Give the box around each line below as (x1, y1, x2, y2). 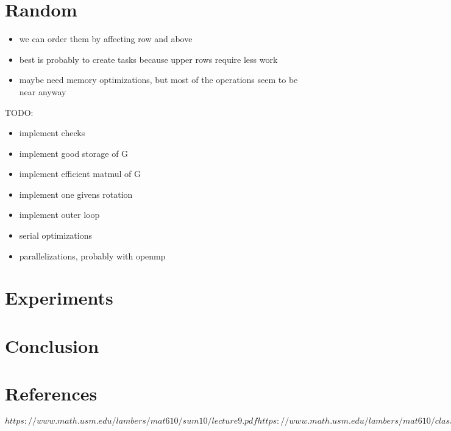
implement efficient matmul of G (19, 167, 141, 180)
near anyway (19, 85, 66, 98)
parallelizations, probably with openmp (19, 249, 166, 262)
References (5, 381, 98, 406)
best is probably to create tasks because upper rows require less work (19, 53, 278, 65)
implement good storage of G (19, 147, 129, 159)
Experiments (5, 285, 113, 310)
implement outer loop (19, 208, 100, 221)
